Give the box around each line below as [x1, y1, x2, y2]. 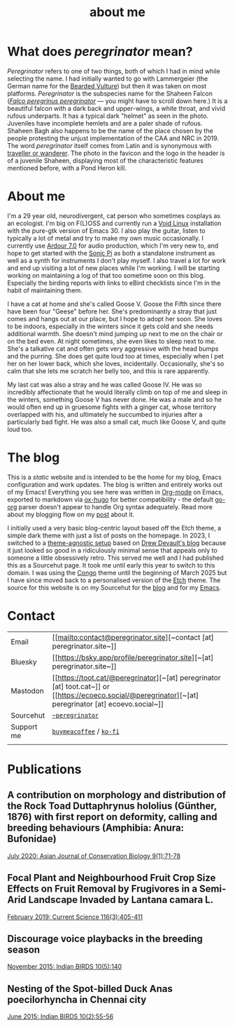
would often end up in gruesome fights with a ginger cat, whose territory [7, 403, 217, 411]
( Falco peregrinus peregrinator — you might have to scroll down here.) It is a [7, 96, 228, 105]
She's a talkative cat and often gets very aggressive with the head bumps [7, 344, 219, 353]
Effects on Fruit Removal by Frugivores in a [7, 883, 198, 895]
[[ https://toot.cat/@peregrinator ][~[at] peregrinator [52, 673, 221, 683]
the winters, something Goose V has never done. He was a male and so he [7, 395, 222, 403]
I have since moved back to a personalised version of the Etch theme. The [7, 576, 221, 584]
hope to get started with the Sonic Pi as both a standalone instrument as [7, 248, 215, 257]
